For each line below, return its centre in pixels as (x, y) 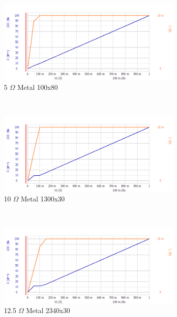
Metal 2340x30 (48, 310)
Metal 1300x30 (43, 199)
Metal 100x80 (38, 87)
